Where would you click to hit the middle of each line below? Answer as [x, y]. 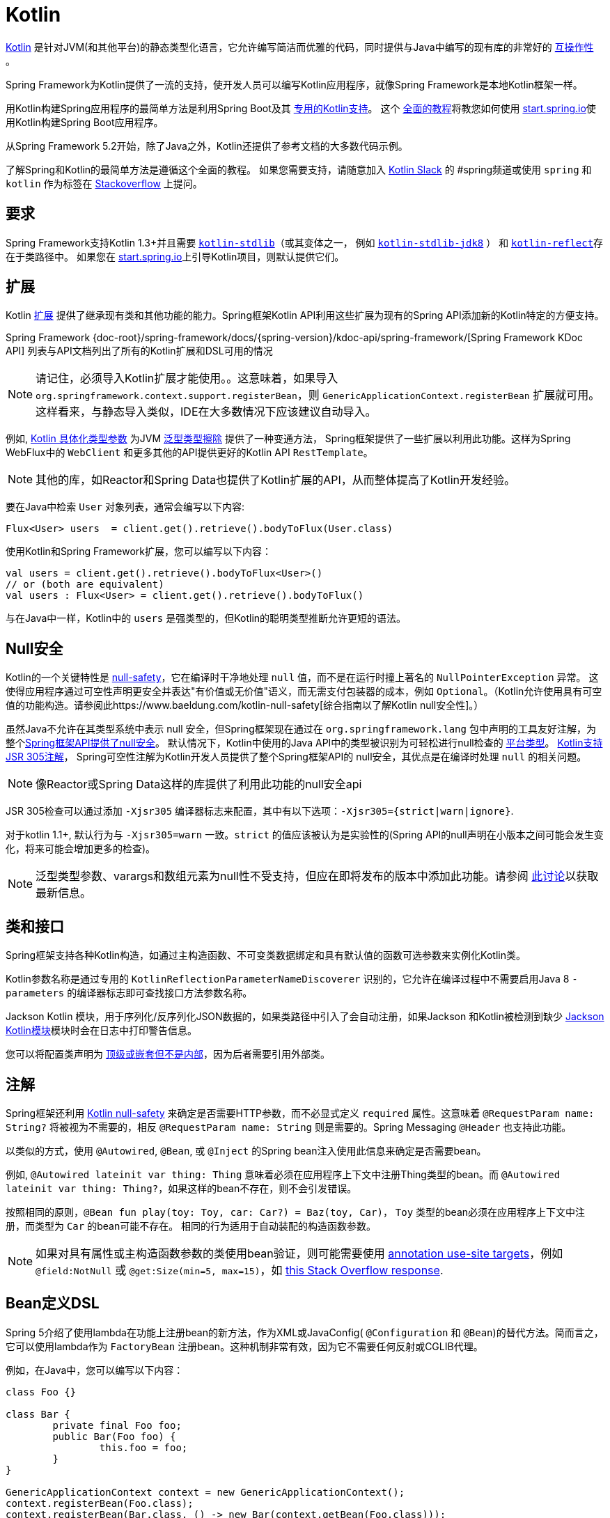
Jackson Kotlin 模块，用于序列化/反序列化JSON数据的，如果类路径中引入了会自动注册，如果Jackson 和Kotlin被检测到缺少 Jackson [305, 1017]
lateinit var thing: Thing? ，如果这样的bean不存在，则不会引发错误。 [181, 1188]
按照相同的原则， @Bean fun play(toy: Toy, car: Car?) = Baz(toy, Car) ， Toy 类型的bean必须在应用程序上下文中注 [296, 1212]
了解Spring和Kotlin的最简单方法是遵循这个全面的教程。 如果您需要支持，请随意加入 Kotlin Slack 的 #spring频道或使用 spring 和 [299, 169]
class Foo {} [41, 1392]
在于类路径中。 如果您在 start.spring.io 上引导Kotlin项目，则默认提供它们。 [175, 256]
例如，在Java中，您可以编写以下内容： [95, 1370]
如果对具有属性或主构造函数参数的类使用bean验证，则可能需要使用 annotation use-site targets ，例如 [299, 1253]
